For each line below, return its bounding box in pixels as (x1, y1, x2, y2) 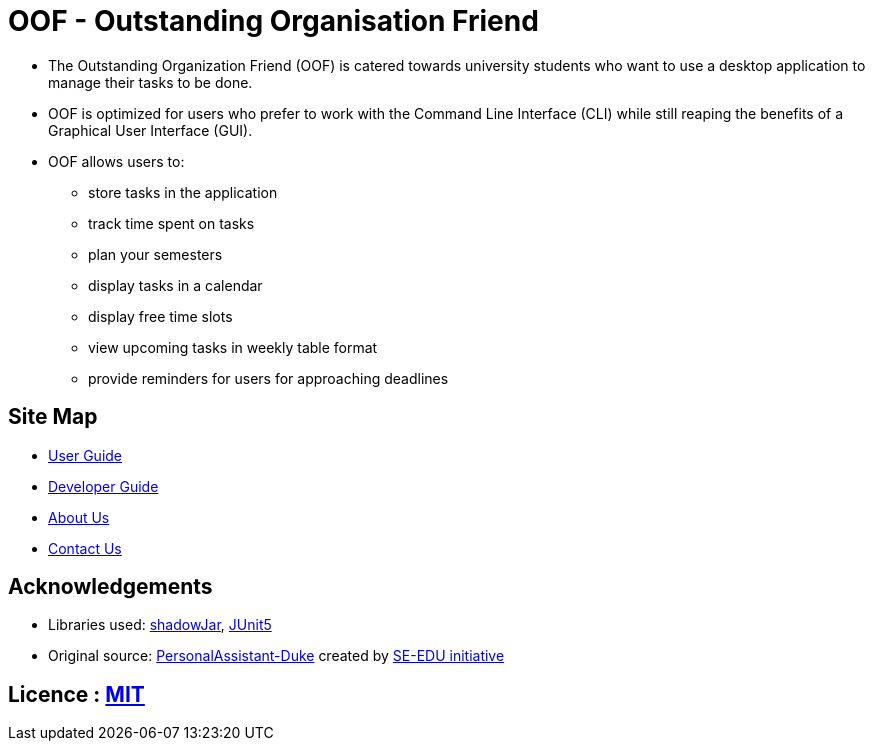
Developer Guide (48, 477, 159, 495)
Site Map (8, 404, 98, 430)
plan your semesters (88, 245, 223, 263)
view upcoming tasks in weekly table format (88, 338, 378, 356)
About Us (48, 508, 110, 526)
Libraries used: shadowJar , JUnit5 (48, 616, 272, 634)
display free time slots (88, 307, 233, 325)
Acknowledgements (8, 574, 213, 600)
